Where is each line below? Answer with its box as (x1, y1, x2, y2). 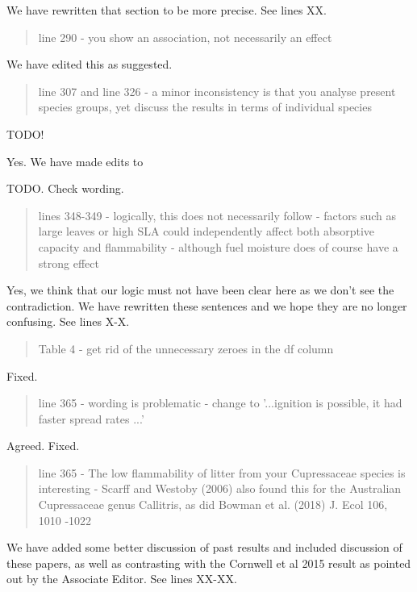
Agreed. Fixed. (6, 437, 80, 454)
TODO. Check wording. (6, 180, 124, 197)
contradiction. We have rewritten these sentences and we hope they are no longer (6, 297, 407, 314)
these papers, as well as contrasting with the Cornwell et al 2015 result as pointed (6, 554, 411, 571)
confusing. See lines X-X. (6, 313, 130, 330)
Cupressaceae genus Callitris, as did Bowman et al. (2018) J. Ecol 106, (38, 496, 388, 513)
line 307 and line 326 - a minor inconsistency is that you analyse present (38, 82, 396, 99)
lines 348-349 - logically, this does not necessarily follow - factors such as (38, 206, 396, 223)
